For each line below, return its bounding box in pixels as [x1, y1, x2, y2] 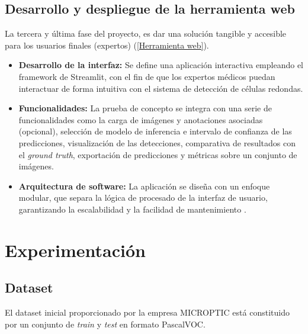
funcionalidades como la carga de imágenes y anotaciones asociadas [18, 113, 263, 126]
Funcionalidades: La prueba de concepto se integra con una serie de [18, 102, 272, 114]
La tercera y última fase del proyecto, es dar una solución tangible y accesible [5, 27, 287, 40]
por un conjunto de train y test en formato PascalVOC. [5, 317, 206, 330]
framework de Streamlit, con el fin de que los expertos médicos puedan [18, 70, 275, 82]
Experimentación [5, 237, 146, 262]
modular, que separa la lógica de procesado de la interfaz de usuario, [18, 191, 268, 204]
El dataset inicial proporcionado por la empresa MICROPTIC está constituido [5, 306, 290, 319]
